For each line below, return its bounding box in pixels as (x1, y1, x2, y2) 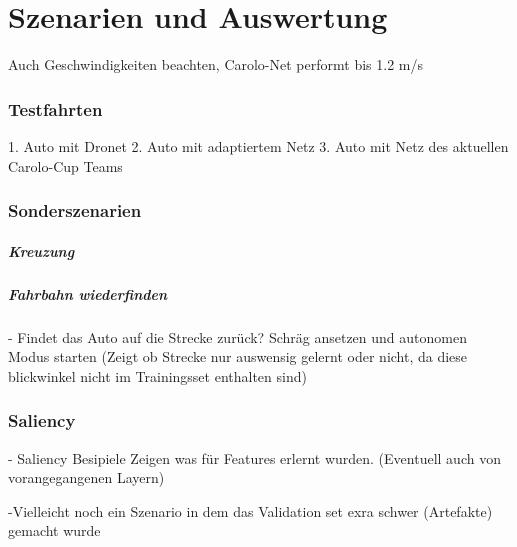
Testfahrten (8, 96, 103, 121)
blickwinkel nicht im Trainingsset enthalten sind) (8, 365, 307, 386)
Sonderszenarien (8, 198, 142, 223)
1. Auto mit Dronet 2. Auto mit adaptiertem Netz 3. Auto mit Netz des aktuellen (8, 135, 509, 156)
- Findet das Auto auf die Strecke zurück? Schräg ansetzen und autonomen (8, 326, 467, 347)
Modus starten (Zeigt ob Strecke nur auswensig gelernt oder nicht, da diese (8, 346, 468, 367)
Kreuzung (8, 240, 75, 261)
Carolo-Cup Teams (8, 155, 123, 176)
